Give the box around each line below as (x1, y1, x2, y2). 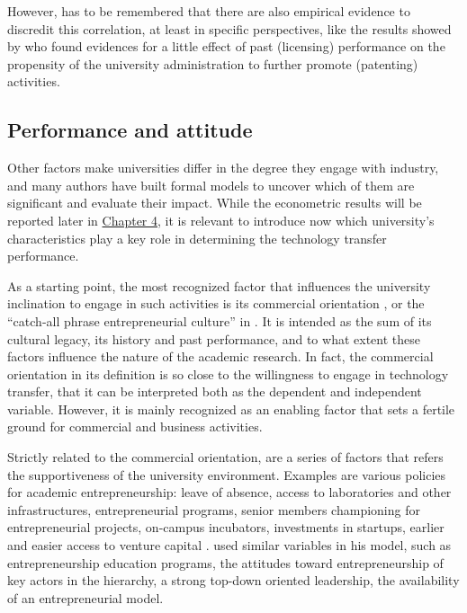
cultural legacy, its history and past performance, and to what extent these (7, 329, 420, 348)
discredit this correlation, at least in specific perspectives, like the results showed (7, 19, 452, 38)
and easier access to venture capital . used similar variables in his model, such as (7, 536, 452, 555)
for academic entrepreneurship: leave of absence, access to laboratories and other (7, 483, 452, 502)
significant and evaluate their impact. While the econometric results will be (7, 193, 422, 212)
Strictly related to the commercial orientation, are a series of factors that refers (7, 448, 444, 466)
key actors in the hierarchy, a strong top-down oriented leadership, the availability (7, 571, 460, 590)
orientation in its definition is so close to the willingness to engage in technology (7, 364, 449, 383)
